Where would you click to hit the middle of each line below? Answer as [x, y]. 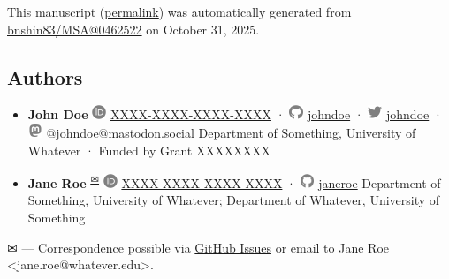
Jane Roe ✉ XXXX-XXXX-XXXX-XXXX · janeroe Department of [234, 181]
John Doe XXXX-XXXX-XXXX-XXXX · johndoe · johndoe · [235, 114]
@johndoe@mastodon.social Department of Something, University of [231, 132]
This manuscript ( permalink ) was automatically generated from [179, 11]
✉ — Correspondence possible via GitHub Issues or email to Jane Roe [198, 247]
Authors [45, 76]
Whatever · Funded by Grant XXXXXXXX [149, 150]
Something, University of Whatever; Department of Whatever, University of [234, 200]
